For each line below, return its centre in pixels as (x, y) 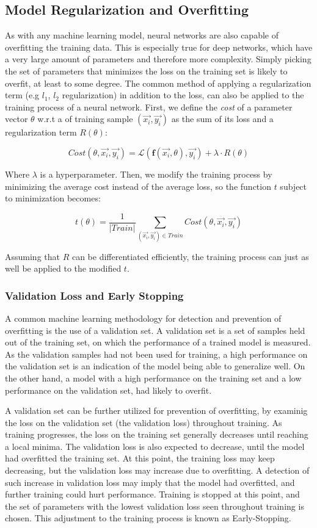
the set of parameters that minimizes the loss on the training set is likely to (146, 71)
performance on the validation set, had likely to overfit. (108, 390)
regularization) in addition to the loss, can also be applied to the (183, 95)
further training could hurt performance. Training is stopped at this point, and (152, 494)
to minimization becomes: (53, 198)
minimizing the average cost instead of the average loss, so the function (138, 186)
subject (293, 186)
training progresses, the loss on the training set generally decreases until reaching (157, 434)
